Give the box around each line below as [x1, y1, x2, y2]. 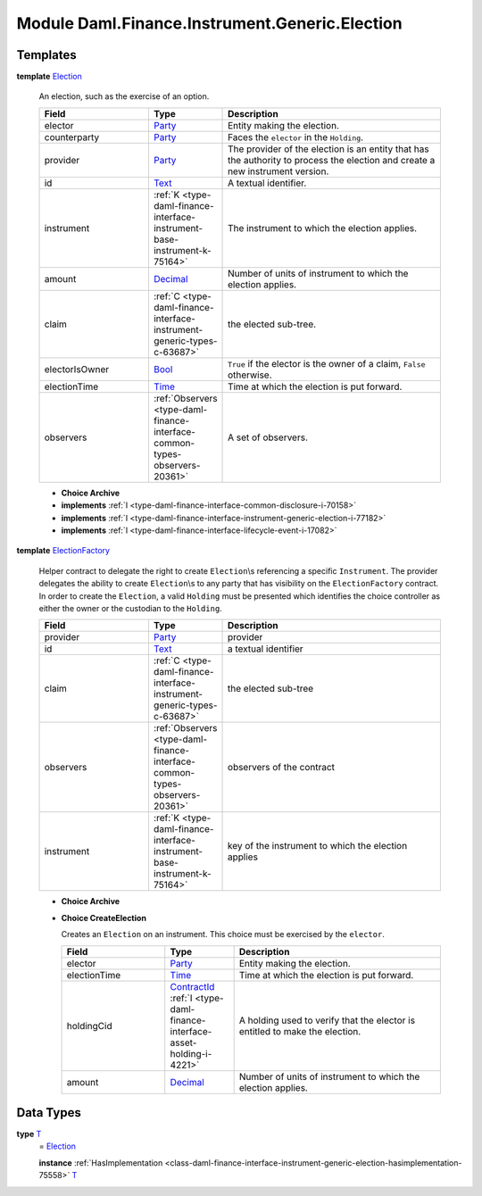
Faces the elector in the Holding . [228, 130, 364, 143]
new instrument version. [228, 165, 329, 178]
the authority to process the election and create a [228, 154, 436, 166]
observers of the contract [228, 761, 335, 774]
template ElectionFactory [16, 545, 111, 556]
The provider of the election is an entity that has [228, 143, 429, 155]
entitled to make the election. [238, 1025, 361, 1037]
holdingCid [66, 1019, 112, 1032]
